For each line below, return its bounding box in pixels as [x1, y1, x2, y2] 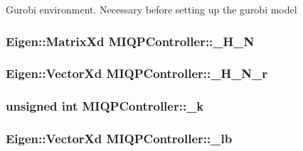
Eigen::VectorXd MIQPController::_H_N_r [6, 65, 268, 82]
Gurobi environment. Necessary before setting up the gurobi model [6, 2, 297, 16]
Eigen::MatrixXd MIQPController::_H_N [6, 32, 255, 50]
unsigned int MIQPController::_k [6, 97, 204, 115]
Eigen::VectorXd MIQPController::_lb [6, 130, 233, 147]
